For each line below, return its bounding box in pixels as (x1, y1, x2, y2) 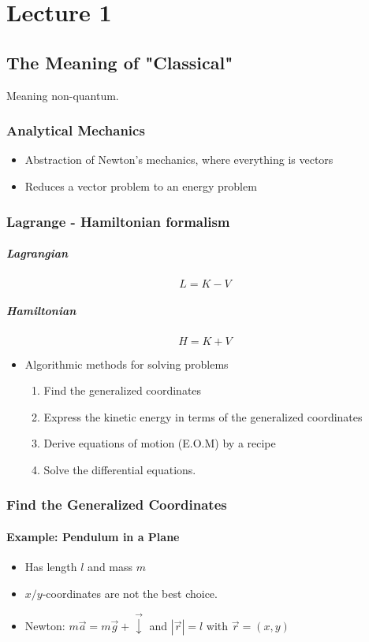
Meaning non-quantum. (6, 87, 119, 103)
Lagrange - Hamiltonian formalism (6, 211, 230, 231)
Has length (24, 559, 77, 575)
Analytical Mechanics (6, 121, 145, 140)
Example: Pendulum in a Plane (6, 528, 180, 544)
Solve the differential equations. (43, 461, 196, 477)
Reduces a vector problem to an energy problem (24, 177, 257, 194)
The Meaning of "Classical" (6, 50, 233, 74)
